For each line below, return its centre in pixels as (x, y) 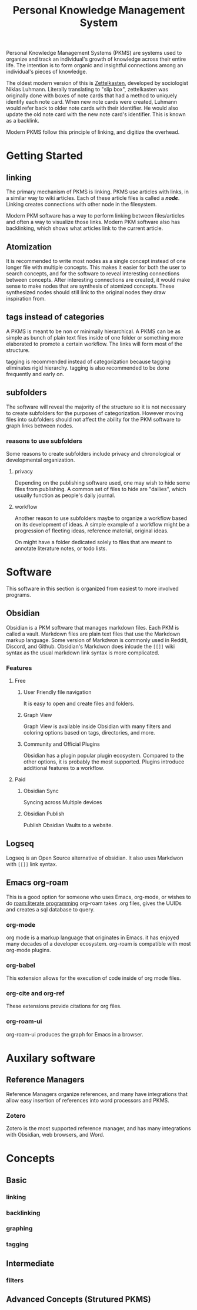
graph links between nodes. (40, 426)
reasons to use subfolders (44, 441)
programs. (19, 595)
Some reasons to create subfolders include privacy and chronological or (94, 453)
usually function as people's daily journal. (65, 495)
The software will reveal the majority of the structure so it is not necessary (96, 407)
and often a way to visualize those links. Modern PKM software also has (93, 222)
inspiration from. (26, 299)
